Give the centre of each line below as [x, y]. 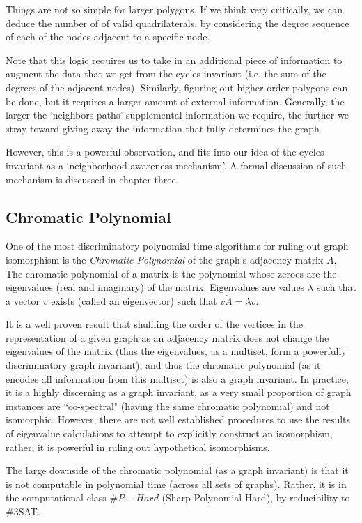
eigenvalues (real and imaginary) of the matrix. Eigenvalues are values [155, 287]
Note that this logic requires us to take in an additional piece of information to [174, 60]
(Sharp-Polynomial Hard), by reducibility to [256, 498]
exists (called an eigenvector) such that [134, 300]
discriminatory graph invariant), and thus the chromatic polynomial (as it [163, 365]
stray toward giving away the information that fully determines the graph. [164, 128]
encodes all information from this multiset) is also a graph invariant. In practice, [177, 378]
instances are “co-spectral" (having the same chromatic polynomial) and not [168, 405]
